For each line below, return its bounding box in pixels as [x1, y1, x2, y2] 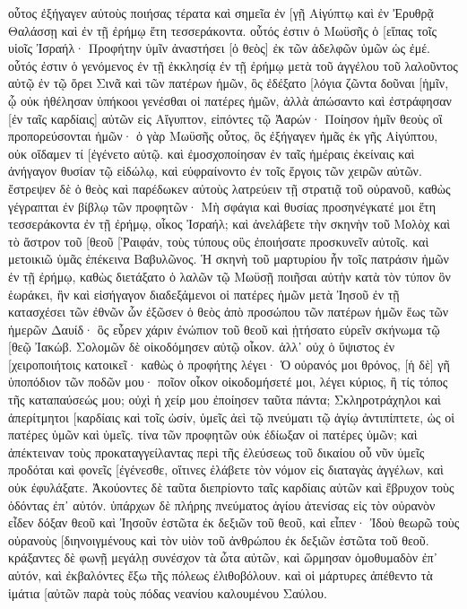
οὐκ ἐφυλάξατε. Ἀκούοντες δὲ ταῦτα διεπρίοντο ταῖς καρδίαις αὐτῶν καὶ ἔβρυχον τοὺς [8, 478, 454, 497]
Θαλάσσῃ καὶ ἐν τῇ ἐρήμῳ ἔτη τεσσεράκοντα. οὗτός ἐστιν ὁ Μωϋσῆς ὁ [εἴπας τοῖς [8, 21, 437, 39]
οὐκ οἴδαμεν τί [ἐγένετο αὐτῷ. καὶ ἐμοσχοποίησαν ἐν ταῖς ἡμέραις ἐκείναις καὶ [8, 144, 415, 162]
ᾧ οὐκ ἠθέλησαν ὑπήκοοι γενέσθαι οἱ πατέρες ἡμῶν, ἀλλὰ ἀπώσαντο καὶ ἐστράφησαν [8, 91, 452, 109]
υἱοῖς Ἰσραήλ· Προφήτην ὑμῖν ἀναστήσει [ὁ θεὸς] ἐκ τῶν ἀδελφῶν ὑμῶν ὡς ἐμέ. [8, 39, 430, 57]
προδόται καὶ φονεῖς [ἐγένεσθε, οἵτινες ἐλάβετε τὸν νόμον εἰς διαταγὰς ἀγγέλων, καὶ [8, 460, 444, 479]
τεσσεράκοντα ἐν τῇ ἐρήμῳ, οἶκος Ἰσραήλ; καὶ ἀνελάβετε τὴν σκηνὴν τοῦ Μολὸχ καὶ [8, 214, 451, 233]
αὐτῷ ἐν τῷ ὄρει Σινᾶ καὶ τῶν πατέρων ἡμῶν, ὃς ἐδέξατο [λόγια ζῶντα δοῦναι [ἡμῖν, [8, 74, 449, 92]
